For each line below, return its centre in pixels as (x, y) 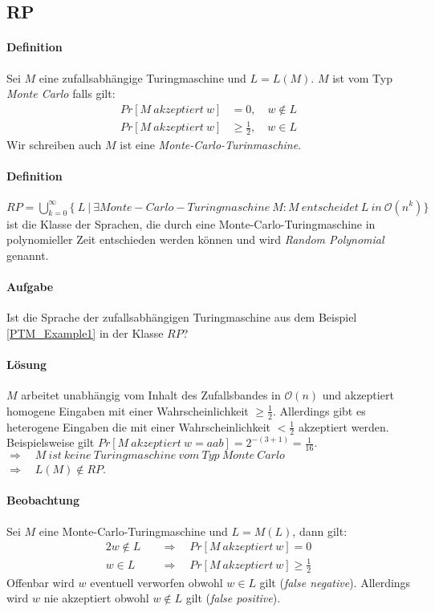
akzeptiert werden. (344, 426)
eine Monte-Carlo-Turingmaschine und (133, 531)
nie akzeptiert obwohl (96, 598)
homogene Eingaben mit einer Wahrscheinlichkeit (128, 410)
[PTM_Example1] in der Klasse (85, 332)
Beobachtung (43, 500)
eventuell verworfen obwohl (157, 582)
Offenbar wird (41, 582)
